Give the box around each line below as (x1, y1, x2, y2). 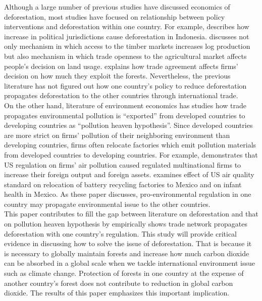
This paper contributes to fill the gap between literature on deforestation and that (4, 208, 258, 219)
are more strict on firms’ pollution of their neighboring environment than (4, 129, 230, 140)
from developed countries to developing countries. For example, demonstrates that (4, 149, 258, 160)
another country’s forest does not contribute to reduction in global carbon (4, 277, 233, 288)
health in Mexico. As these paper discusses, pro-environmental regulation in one (4, 189, 251, 199)
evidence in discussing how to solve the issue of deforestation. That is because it (4, 238, 252, 249)
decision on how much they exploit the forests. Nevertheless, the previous (4, 70, 231, 81)
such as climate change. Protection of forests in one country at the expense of (4, 268, 244, 278)
